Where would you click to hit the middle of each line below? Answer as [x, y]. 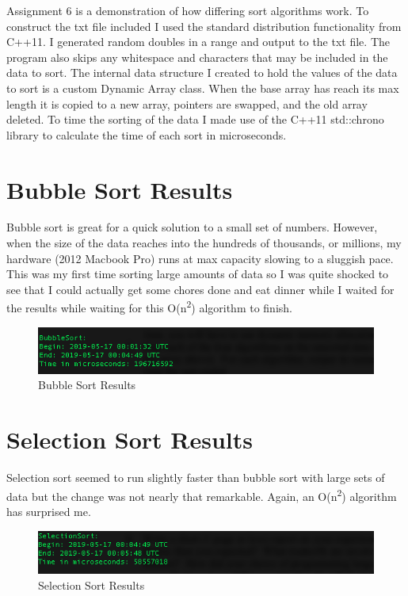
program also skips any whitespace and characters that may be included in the [197, 57]
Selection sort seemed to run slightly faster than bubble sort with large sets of [196, 478]
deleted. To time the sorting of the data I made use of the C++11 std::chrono [195, 119]
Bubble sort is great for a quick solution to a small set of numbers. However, [192, 227]
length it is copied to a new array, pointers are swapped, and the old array [187, 103]
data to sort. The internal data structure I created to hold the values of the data [202, 73]
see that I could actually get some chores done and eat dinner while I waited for [200, 289]
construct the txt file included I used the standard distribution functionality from [204, 26]
